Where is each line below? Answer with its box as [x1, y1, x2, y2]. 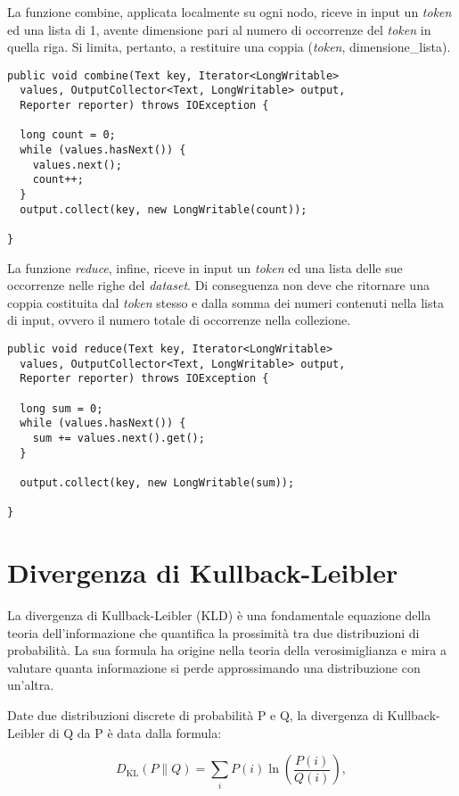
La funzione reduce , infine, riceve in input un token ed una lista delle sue [7, 258, 403, 277]
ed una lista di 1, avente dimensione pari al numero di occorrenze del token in [7, 20, 431, 38]
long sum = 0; [20, 402, 103, 415]
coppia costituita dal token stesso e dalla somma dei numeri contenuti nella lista [7, 293, 444, 311]
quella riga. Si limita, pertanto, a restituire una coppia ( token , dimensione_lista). [7, 37, 451, 56]
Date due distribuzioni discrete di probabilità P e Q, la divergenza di [7, 706, 383, 724]
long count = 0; [20, 129, 116, 142]
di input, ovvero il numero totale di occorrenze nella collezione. [7, 311, 351, 329]
